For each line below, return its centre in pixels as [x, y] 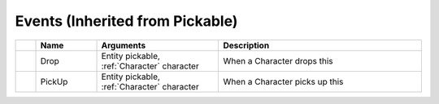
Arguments [124, 45]
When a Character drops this [278, 60]
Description [246, 45]
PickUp [54, 81]
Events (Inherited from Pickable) [126, 21]
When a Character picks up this [283, 81]
